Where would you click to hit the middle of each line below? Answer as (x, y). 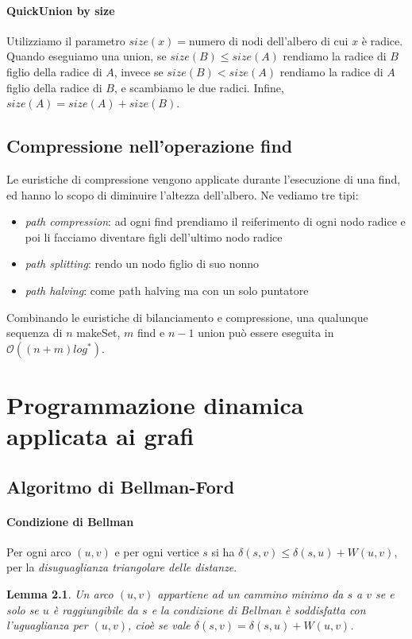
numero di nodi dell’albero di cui (269, 40)
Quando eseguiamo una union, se (87, 56)
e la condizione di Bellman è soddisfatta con (258, 609)
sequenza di (35, 333)
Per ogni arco (39, 551)
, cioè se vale (159, 625)
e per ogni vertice (157, 551)
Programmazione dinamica (155, 404)
